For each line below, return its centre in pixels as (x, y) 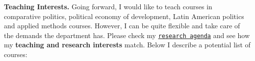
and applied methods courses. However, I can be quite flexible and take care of (122, 26)
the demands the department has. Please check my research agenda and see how (127, 35)
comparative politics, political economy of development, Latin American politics (124, 16)
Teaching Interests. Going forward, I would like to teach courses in (108, 6)
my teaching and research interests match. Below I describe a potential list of (127, 45)
